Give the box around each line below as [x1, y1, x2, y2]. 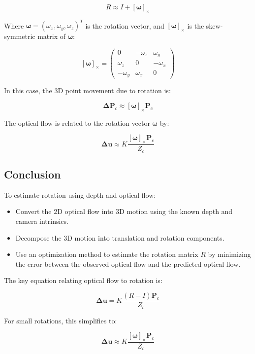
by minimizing [208, 249, 251, 259]
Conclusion [4, 167, 61, 182]
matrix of [37, 31, 65, 41]
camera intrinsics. [15, 216, 68, 226]
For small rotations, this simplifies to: [4, 315, 117, 325]
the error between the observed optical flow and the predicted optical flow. [15, 258, 241, 269]
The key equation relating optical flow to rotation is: [4, 275, 162, 285]
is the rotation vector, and [85, 20, 164, 31]
